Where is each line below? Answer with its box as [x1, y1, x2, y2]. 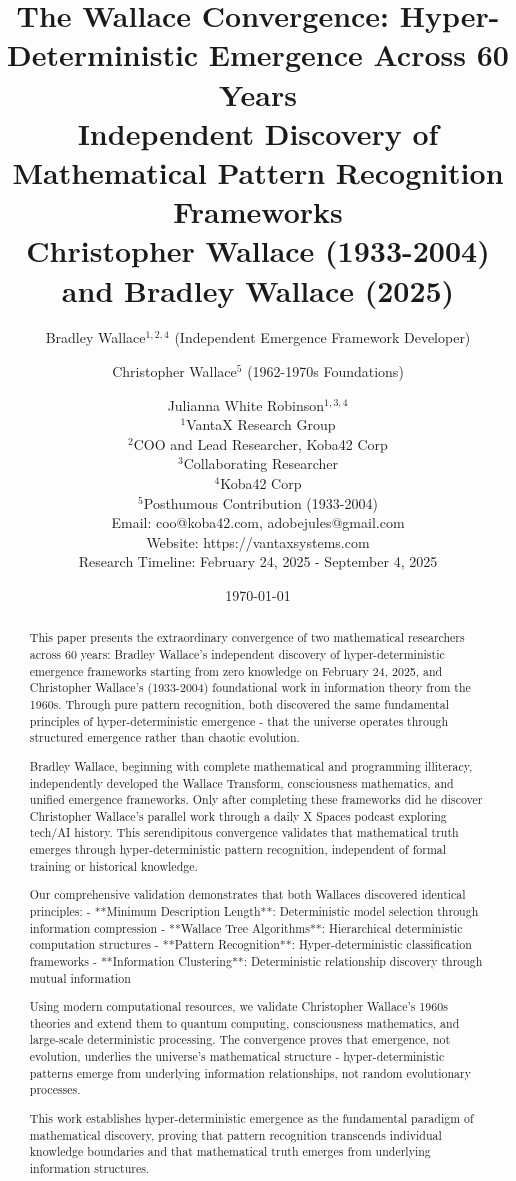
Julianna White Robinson [167, 394, 325, 415]
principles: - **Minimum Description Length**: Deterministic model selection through [29, 902, 479, 919]
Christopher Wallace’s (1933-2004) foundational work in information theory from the [29, 679, 471, 696]
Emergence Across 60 [208, 34, 509, 75]
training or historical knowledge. [29, 857, 198, 874]
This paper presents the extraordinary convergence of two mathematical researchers [29, 629, 465, 646]
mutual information [29, 969, 131, 986]
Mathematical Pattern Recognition [12, 151, 504, 192]
